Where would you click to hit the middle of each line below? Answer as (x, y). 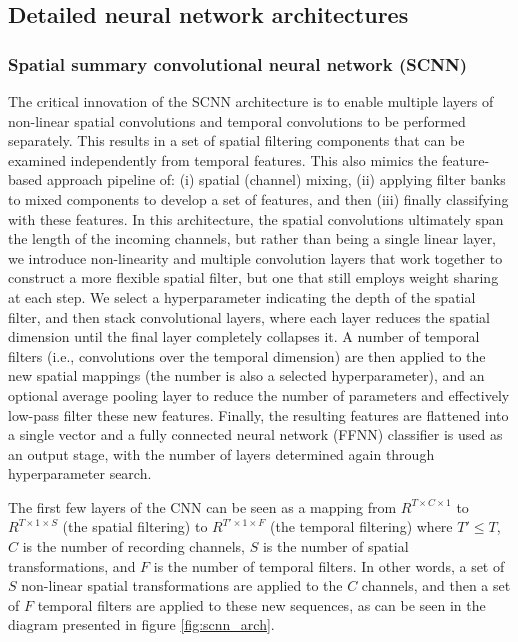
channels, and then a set (436, 585)
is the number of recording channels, (134, 546)
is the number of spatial (335, 546)
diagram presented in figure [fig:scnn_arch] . (141, 624)
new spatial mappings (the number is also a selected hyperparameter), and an (246, 375)
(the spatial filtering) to (135, 526)
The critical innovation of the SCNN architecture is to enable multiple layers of (251, 101)
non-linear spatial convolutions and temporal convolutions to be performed (237, 120)
